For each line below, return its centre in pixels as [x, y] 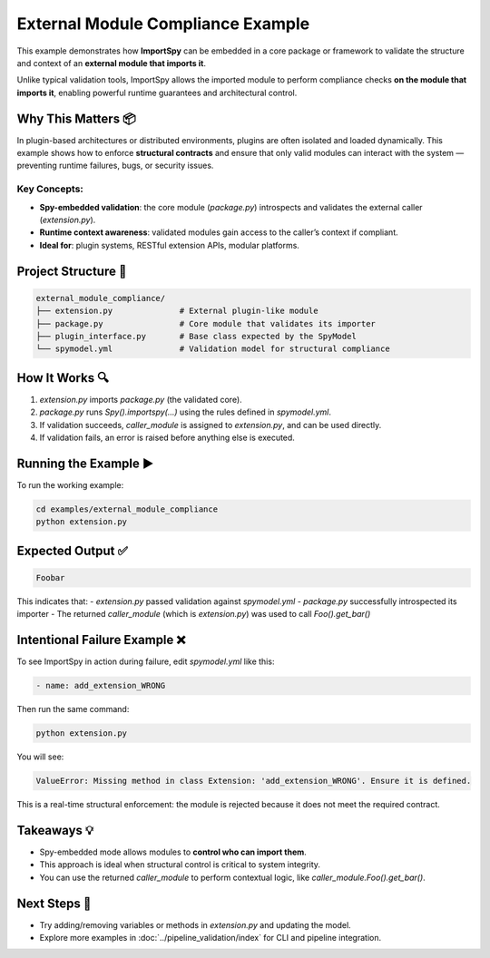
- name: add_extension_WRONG [101, 686]
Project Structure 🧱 [72, 271]
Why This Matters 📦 [76, 118]
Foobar [50, 577]
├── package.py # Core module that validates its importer [206, 323]
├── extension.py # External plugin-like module [177, 311]
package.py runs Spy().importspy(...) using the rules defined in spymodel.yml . [185, 412]
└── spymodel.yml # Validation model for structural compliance [213, 349]
